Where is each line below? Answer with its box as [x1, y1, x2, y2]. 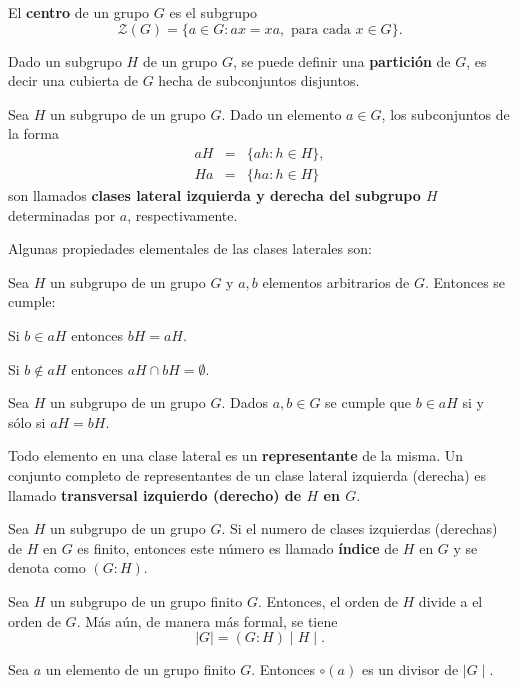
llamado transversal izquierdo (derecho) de [8, 484, 302, 505]
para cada [290, 22, 351, 37]
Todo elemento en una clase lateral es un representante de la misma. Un [8, 445, 463, 466]
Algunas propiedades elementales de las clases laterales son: [8, 238, 372, 259]
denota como [8, 557, 86, 578]
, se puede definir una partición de [232, 50, 451, 71]
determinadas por [8, 204, 116, 225]
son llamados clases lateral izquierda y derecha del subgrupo [8, 185, 421, 206]
